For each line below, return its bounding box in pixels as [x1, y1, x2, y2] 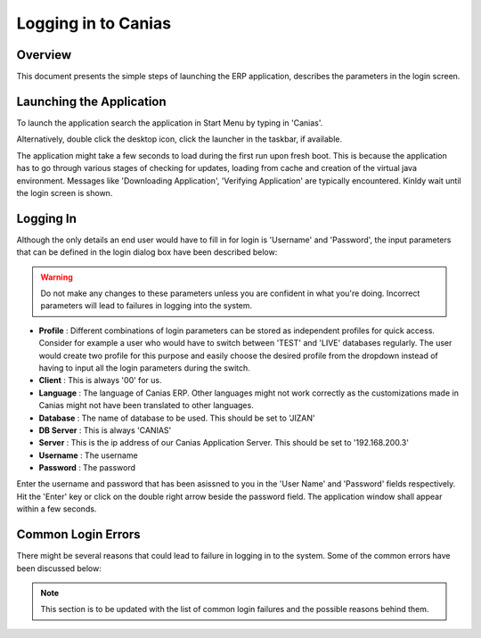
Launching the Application [16, 94, 167, 109]
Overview [16, 47, 72, 62]
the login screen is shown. [16, 187, 113, 198]
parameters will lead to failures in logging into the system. [40, 300, 253, 311]
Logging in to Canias [16, 13, 172, 33]
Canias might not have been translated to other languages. [38, 400, 254, 411]
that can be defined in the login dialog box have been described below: [16, 247, 278, 258]
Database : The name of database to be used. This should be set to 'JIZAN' [38, 413, 315, 423]
